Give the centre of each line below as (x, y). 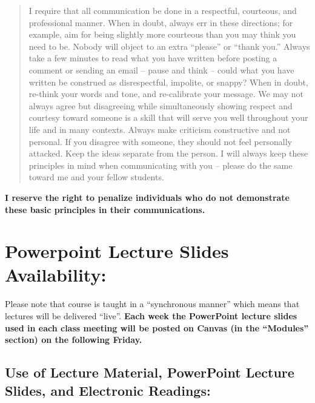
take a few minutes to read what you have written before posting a (153, 58)
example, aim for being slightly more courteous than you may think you (162, 34)
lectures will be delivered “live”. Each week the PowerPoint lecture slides (151, 316)
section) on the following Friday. (74, 340)
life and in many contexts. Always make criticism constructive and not (160, 129)
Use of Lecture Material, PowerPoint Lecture (150, 372)
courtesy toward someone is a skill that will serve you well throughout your (168, 117)
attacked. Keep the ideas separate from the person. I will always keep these (168, 153)
